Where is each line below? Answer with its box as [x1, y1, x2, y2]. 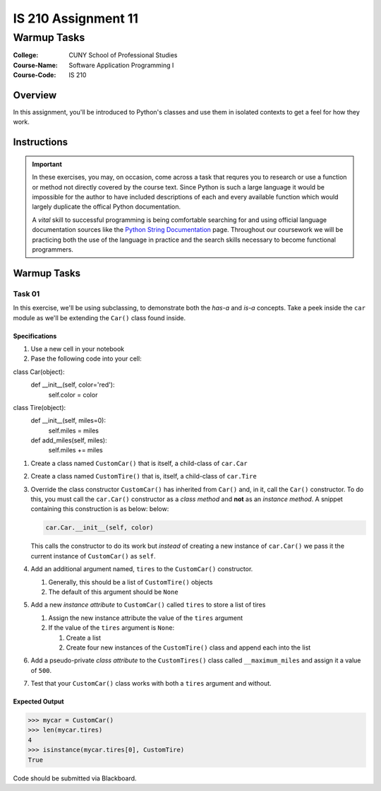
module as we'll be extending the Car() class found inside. [13, 313, 186, 322]
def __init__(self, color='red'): [30, 380, 115, 389]
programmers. [32, 245, 74, 254]
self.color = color [48, 390, 98, 399]
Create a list [66, 633, 102, 642]
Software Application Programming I [68, 61, 174, 69]
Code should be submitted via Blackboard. [13, 774, 137, 783]
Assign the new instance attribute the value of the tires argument [48, 614, 243, 622]
